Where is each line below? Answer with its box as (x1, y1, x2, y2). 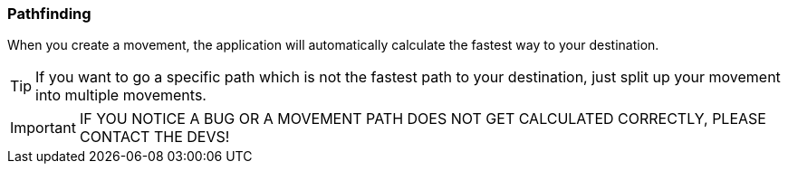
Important (10, 119, 76, 138)
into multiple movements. (35, 86, 207, 105)
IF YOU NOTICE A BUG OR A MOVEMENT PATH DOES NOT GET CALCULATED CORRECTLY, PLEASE (79, 109, 766, 128)
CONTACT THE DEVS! (79, 128, 230, 147)
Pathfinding (7, 5, 91, 23)
